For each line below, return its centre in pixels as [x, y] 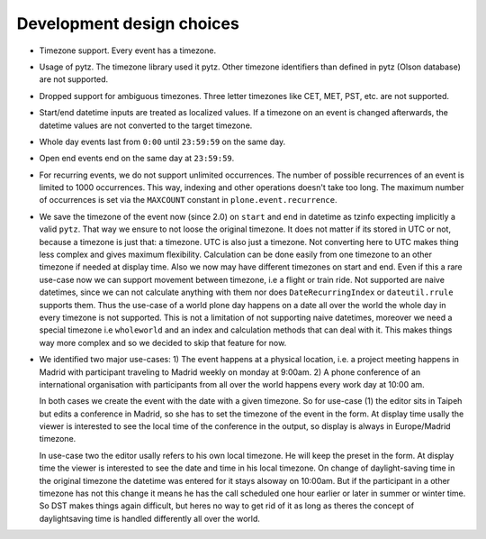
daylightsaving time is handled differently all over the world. [150, 518]
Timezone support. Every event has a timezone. [127, 50]
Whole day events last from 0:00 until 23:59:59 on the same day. [162, 142]
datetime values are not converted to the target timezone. [146, 125]
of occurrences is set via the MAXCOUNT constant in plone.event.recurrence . [188, 200]
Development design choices [128, 23]
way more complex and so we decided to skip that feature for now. [163, 343]
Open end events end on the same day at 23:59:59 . [137, 159]
